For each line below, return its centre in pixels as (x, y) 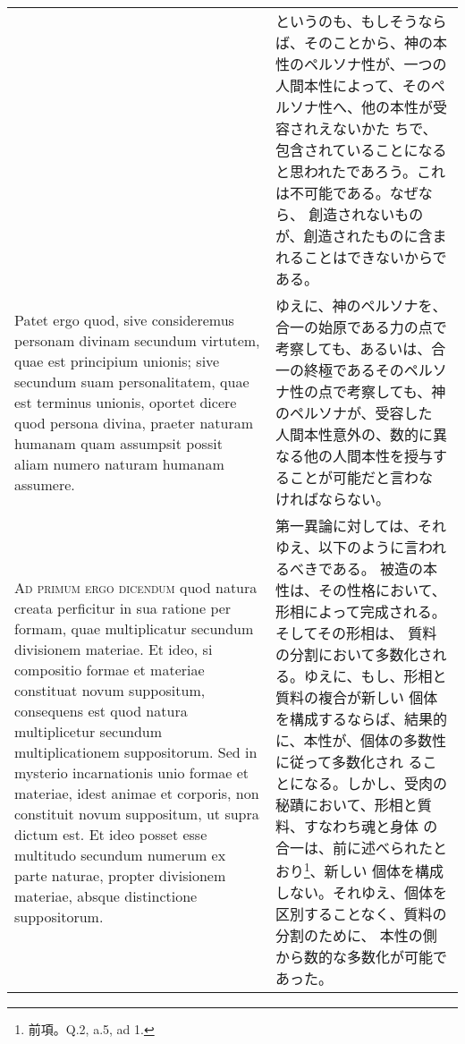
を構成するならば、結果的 (361, 719)
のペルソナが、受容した (354, 413)
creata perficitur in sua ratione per (123, 607)
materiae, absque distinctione (106, 895)
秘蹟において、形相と (346, 805)
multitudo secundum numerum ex (120, 854)
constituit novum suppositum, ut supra (137, 813)
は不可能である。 (332, 193)
